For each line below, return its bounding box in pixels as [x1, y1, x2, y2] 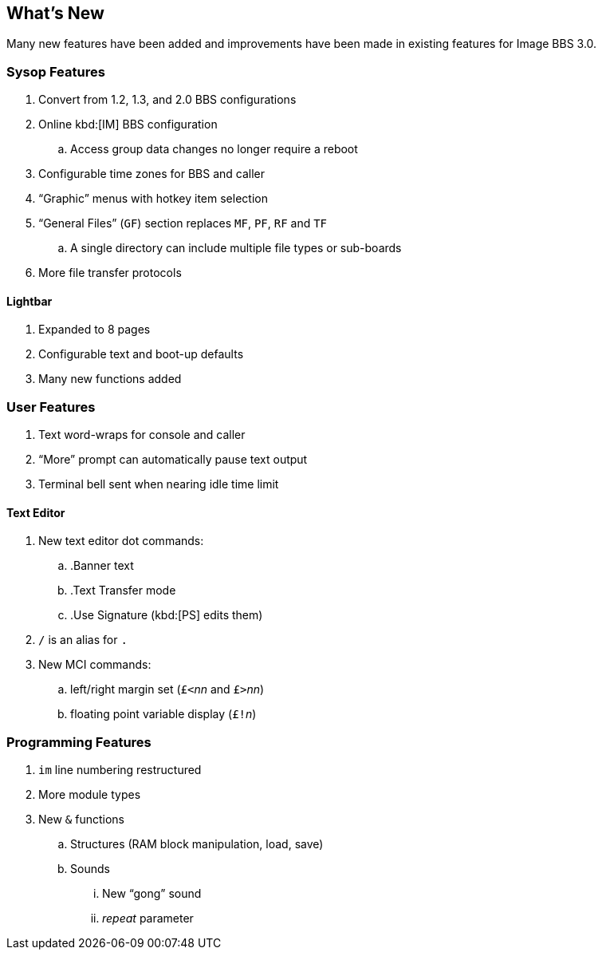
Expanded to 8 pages [38, 322, 151, 337]
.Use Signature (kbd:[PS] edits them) [70, 608, 263, 622]
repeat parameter [102, 911, 194, 926]
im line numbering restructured [38, 763, 202, 777]
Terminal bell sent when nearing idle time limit [38, 477, 279, 492]
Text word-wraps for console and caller [38, 428, 246, 442]
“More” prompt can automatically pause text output [38, 452, 308, 467]
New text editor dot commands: [38, 534, 204, 548]
